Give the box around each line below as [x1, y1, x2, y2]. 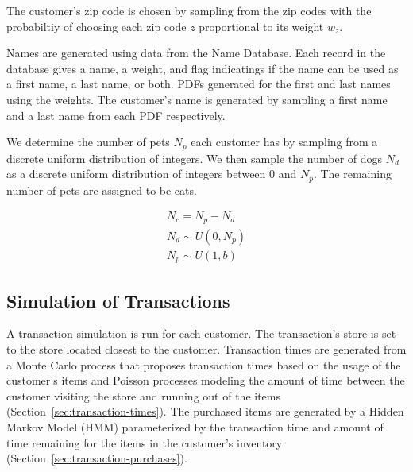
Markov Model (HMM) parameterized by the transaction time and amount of [6, 419, 384, 435]
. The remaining [313, 165, 392, 182]
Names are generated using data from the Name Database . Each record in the [6, 44, 386, 61]
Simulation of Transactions [6, 288, 230, 312]
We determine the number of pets [6, 133, 170, 150]
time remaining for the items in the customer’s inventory [6, 434, 283, 451]
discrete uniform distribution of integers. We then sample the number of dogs [6, 149, 383, 166]
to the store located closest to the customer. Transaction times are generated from [6, 341, 407, 358]
